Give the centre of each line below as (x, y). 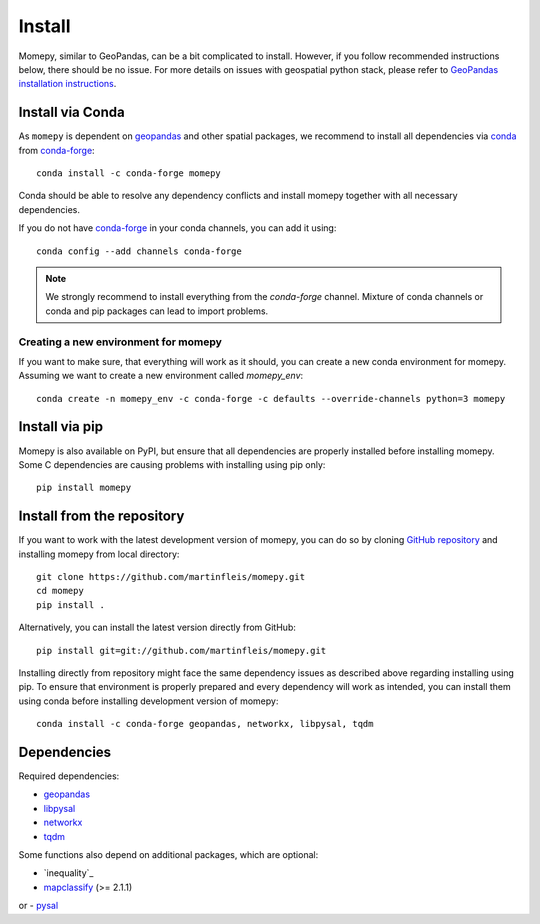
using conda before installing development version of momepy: (148, 701)
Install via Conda (71, 112)
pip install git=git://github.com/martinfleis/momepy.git (181, 650)
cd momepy (60, 591)
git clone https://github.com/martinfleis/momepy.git (170, 577)
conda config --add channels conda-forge (139, 251)
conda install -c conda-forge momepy (129, 173)
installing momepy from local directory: (99, 554)
